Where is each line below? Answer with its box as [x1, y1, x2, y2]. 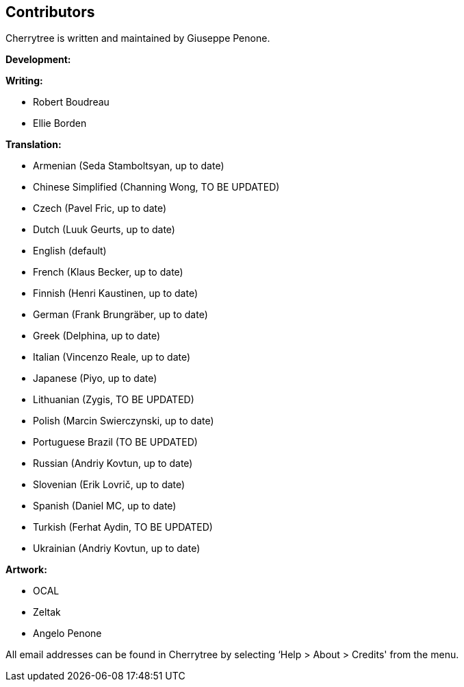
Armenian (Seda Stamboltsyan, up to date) [33, 160, 224, 172]
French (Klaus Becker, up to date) [33, 266, 183, 278]
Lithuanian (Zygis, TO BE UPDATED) [33, 394, 194, 406]
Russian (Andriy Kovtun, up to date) [33, 457, 193, 470]
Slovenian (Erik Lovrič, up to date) [33, 479, 185, 491]
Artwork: [5, 564, 47, 576]
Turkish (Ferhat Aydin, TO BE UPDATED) [33, 521, 213, 533]
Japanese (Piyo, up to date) [33, 372, 157, 385]
